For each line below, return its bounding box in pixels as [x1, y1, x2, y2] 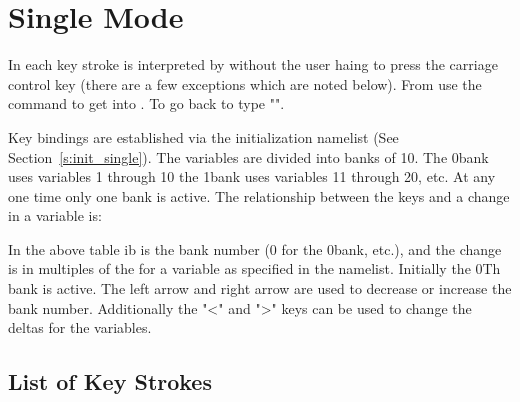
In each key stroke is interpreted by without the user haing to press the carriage [8, 54, 498, 75]
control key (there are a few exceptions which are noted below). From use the [8, 73, 482, 94]
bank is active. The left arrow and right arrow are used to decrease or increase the [8, 278, 512, 299]
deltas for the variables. [8, 317, 152, 338]
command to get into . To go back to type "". [8, 93, 285, 114]
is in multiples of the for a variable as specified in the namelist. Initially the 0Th [8, 258, 501, 279]
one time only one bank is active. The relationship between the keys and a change [8, 185, 510, 206]
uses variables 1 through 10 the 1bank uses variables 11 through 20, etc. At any [8, 166, 496, 187]
